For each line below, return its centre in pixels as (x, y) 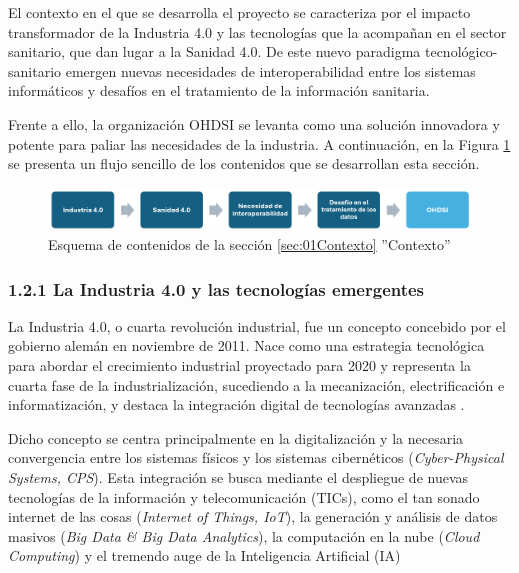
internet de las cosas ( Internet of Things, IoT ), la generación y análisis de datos (253, 516)
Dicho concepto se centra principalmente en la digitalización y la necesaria (236, 437)
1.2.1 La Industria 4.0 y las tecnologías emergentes (216, 288)
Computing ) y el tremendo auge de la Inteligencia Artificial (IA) (204, 555)
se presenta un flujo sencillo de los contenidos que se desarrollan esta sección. (244, 163)
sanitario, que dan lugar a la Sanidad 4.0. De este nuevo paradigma (214, 51)
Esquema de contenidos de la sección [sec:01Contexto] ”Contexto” (249, 243)
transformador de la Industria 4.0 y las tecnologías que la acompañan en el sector (257, 31)
